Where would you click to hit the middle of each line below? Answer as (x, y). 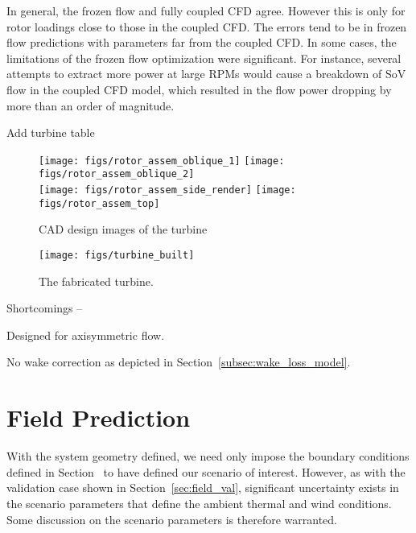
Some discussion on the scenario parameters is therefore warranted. (172, 519)
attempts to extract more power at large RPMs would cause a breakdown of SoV (206, 74)
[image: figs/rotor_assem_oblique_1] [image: (162, 161)
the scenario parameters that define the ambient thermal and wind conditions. (199, 503)
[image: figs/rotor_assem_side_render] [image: (167, 190)
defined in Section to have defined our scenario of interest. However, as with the (206, 471)
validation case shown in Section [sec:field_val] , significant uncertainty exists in (203, 488)
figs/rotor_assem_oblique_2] (117, 174)
